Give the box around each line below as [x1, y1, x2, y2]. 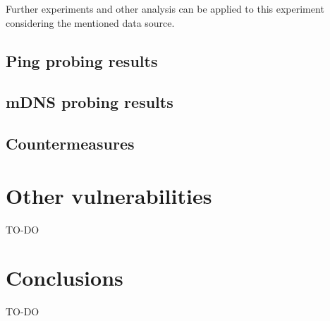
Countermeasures [6, 133, 135, 155]
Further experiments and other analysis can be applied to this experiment [6, 1, 324, 16]
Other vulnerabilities [6, 181, 212, 210]
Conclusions [6, 263, 123, 292]
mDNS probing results [6, 91, 173, 113]
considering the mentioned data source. [6, 15, 175, 30]
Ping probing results [6, 49, 158, 71]
